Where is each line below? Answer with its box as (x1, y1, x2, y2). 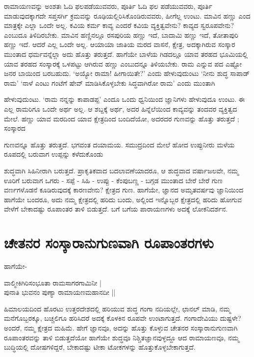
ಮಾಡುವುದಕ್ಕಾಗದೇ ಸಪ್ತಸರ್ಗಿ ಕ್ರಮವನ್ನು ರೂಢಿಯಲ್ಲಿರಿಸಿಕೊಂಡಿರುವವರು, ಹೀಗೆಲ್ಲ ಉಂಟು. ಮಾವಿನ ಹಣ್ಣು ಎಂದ (4, 10, 251, 21)
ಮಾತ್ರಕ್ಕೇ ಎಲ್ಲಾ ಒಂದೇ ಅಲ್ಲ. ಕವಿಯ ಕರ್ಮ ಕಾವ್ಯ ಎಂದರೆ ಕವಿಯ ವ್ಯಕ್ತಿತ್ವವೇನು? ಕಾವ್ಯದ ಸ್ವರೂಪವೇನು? (4, 20, 234, 30)
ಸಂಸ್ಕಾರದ (4, 123, 25, 133)
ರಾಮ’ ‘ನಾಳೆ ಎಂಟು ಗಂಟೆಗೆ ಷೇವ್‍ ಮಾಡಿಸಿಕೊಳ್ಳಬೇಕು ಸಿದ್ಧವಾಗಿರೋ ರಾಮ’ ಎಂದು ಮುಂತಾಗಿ (4, 77, 215, 88)
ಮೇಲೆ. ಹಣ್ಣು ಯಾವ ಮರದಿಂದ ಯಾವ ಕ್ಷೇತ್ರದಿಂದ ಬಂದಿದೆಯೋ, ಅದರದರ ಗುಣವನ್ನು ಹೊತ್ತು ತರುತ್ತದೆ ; (4, 113, 239, 123)
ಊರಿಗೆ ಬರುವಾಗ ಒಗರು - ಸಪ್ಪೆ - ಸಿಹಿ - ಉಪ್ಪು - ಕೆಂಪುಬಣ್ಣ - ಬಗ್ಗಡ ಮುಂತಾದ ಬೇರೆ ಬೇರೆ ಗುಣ (4, 175, 223, 185)
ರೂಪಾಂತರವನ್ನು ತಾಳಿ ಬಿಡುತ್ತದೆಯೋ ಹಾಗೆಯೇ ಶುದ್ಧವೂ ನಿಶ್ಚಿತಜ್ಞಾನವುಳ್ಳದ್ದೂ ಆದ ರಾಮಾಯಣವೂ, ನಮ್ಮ (4, 332, 239, 342)
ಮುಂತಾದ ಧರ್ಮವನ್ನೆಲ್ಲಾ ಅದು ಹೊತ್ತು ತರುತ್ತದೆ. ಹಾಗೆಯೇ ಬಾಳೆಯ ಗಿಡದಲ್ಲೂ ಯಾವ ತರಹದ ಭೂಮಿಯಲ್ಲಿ (4, 48, 248, 59)
